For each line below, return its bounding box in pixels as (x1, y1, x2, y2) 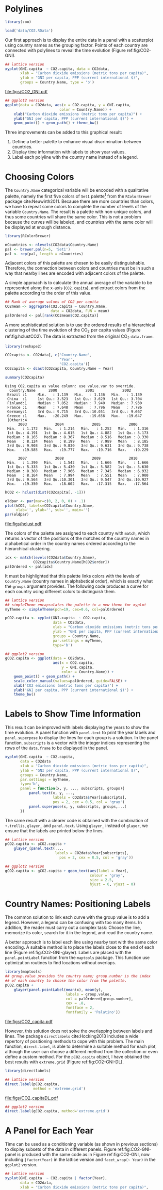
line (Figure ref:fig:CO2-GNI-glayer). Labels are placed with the (5, 950, 131, 956)
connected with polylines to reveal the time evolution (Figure (5, 47, 126, 53)
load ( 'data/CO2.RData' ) (5, 28, 53, 33)
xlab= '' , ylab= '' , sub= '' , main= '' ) (16, 508, 90, 512)
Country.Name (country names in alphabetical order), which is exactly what (5, 578, 153, 584)
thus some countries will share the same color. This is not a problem (5, 214, 141, 219)
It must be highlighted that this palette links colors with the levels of (5, 573, 140, 578)
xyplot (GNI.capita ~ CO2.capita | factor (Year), (5, 1176, 108, 1181)
